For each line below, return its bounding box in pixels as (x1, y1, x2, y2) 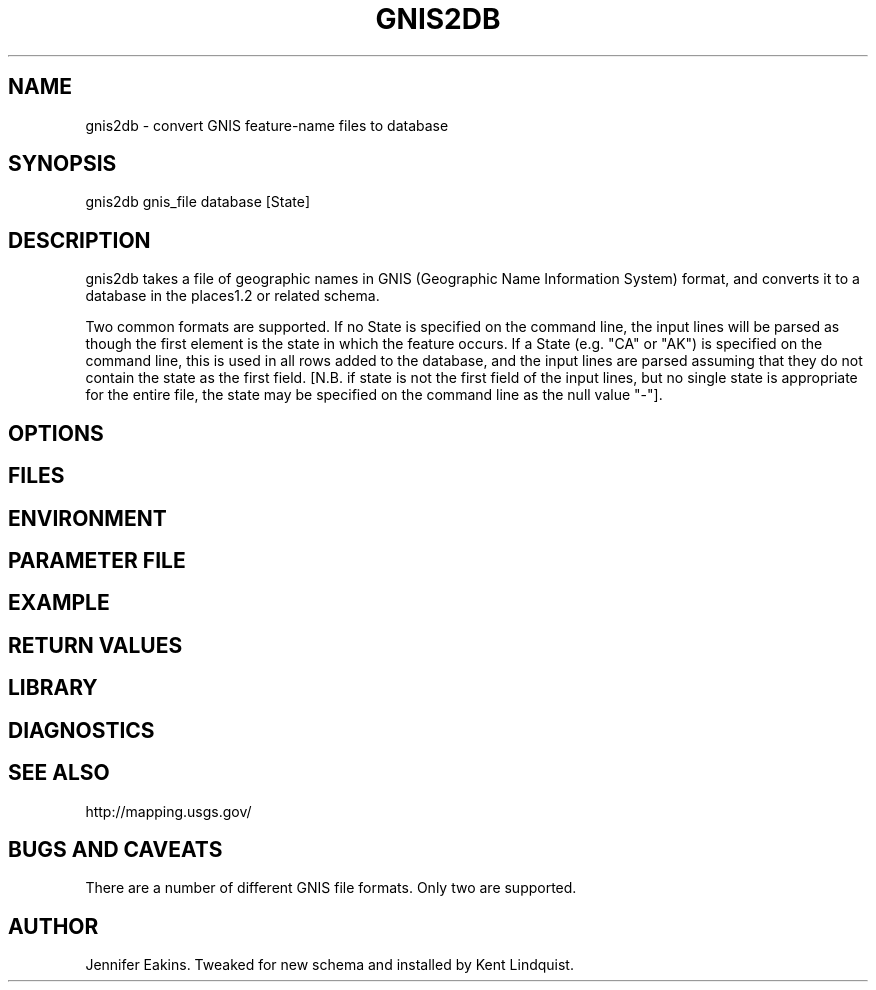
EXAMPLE (8, 590, 110, 616)
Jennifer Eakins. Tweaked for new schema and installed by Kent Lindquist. (85, 956, 574, 974)
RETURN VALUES (8, 632, 183, 658)
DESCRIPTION (8, 227, 151, 253)
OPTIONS (8, 420, 104, 446)
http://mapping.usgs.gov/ (85, 802, 252, 820)
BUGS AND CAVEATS (8, 836, 223, 862)
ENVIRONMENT (8, 505, 167, 531)
